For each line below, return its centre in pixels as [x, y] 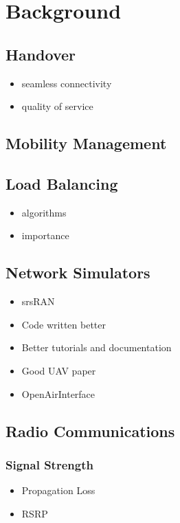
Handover [41, 54]
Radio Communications [90, 431]
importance [45, 235]
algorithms [44, 212]
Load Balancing [62, 183]
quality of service [57, 106]
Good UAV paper [59, 370]
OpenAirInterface [58, 393]
